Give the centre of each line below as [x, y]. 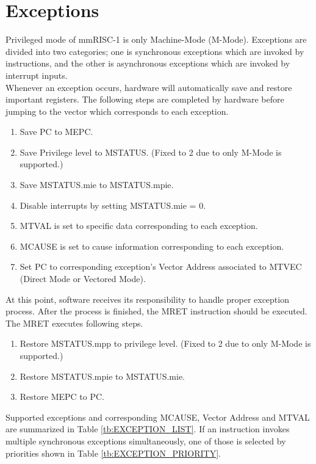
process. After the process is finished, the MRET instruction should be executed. [156, 311]
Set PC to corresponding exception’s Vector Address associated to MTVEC [161, 266]
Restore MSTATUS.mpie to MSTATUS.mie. [102, 376]
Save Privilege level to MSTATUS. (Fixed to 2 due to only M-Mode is [151, 152]
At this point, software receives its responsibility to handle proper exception [147, 299]
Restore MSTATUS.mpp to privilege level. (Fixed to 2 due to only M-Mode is [165, 343]
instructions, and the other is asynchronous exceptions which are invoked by [148, 63]
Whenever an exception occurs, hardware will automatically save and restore [149, 87]
